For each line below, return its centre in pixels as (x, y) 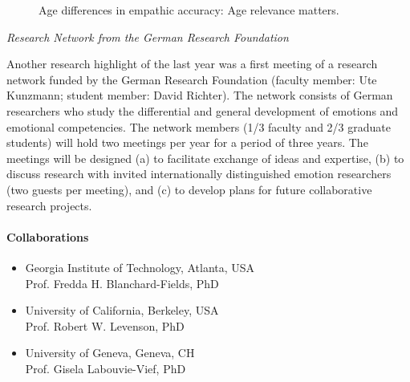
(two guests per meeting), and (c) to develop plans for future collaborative (189, 189)
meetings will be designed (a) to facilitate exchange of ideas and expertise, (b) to (205, 158)
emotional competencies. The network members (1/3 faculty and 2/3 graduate (199, 126)
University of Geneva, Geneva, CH (110, 353)
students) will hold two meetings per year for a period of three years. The (187, 142)
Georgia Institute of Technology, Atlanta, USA (140, 267)
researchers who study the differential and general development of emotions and (203, 110)
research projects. (49, 205)
